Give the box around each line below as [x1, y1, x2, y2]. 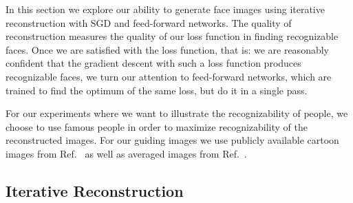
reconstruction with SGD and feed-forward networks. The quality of [6, 15, 292, 30]
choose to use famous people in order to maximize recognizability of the [6, 119, 308, 133]
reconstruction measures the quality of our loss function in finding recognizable [6, 29, 339, 43]
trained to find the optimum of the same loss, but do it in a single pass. [6, 83, 308, 97]
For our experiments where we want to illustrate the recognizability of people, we [6, 106, 348, 120]
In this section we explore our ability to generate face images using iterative [6, 2, 325, 16]
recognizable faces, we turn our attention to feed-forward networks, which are [6, 69, 332, 83]
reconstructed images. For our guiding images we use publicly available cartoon [6, 133, 339, 147]
